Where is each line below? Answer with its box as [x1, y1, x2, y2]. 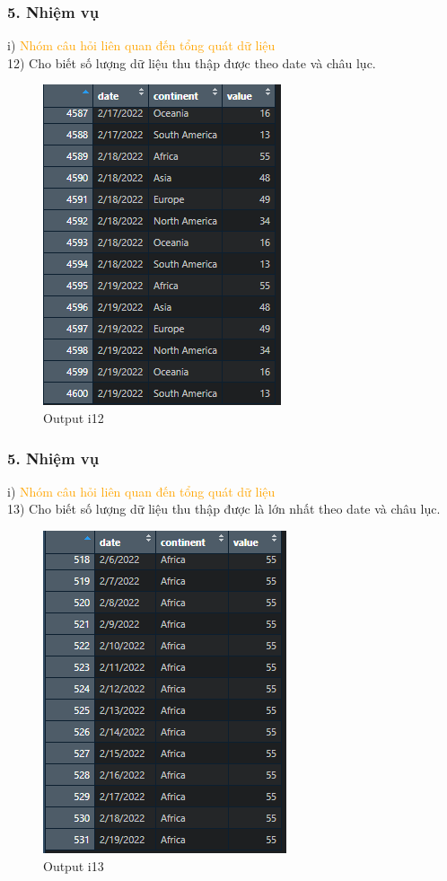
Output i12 [43, 409, 104, 427]
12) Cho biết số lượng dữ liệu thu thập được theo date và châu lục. [7, 53, 376, 72]
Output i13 [43, 856, 104, 875]
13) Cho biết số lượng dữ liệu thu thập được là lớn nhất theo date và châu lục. [7, 499, 441, 518]
